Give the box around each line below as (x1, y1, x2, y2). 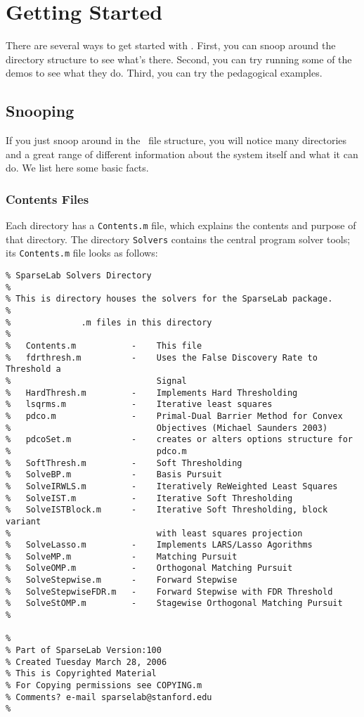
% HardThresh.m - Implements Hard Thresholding (6, 387, 298, 398)
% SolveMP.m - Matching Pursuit (6, 551, 238, 562)
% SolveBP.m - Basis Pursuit (6, 470, 222, 480)
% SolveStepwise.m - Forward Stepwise (6, 575, 238, 586)
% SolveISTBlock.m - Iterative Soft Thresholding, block (6, 505, 328, 515)
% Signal (6, 375, 187, 386)
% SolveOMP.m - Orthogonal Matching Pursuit (6, 563, 293, 574)
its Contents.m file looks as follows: (6, 245, 158, 260)
